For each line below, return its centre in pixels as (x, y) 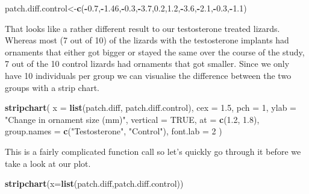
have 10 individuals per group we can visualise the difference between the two (148, 75)
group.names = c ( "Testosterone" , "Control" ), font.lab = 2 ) (114, 131)
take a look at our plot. (48, 163)
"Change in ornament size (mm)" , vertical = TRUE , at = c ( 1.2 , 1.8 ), (132, 119)
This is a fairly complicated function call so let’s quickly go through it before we (153, 151)
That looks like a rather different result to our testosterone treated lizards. (142, 28)
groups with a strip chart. (52, 87)
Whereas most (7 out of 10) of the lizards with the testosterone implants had (147, 40)
